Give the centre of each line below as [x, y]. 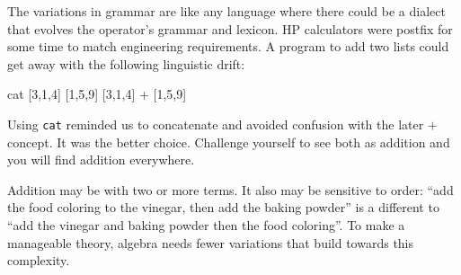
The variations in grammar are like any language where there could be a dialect [226, 11]
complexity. [39, 260]
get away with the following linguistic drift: [126, 63]
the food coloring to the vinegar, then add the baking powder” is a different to [223, 207]
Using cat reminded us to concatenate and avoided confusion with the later [216, 124]
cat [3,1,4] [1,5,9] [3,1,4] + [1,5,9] [97, 94]
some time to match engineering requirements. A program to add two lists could [228, 46]
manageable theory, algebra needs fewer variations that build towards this [211, 242]
